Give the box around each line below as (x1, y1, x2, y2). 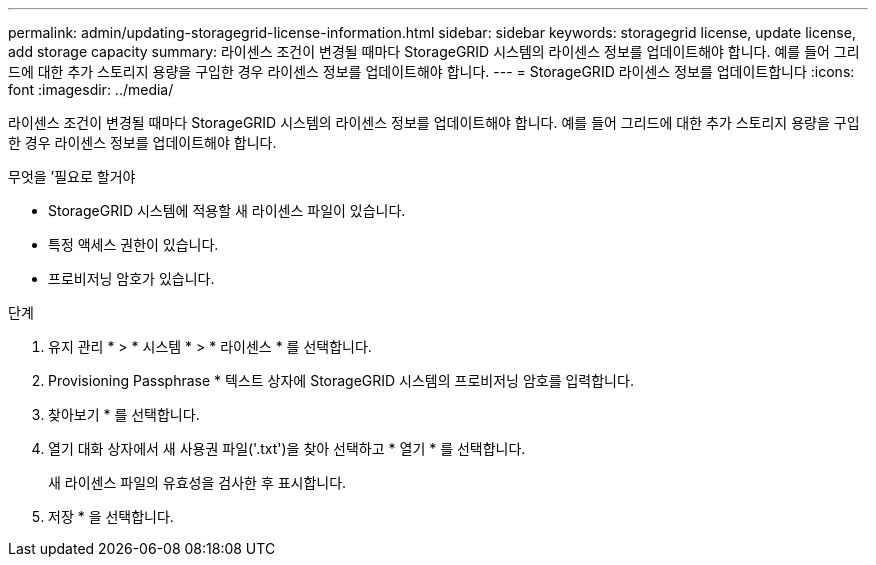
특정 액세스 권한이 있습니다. (48, 236, 219, 253)
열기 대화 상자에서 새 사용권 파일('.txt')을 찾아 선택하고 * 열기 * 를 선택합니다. (48, 440, 526, 457)
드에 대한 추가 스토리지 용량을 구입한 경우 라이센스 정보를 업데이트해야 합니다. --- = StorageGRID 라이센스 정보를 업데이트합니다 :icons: (8, 63, 855, 80)
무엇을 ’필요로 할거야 (8, 168, 136, 185)
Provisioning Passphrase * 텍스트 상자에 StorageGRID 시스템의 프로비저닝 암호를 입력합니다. (48, 372, 634, 389)
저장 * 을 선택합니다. (48, 508, 174, 525)
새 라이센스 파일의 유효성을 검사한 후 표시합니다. (48, 474, 347, 491)
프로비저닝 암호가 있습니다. (48, 270, 215, 287)
